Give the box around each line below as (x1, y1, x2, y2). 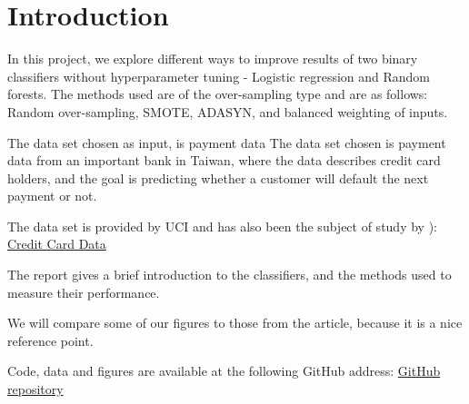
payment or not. (7, 186, 97, 205)
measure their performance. (7, 282, 160, 301)
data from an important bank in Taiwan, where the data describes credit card (7, 151, 441, 170)
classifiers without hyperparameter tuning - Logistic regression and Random (7, 66, 431, 85)
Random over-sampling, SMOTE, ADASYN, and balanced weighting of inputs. (7, 102, 448, 121)
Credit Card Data (7, 234, 106, 253)
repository (7, 379, 64, 399)
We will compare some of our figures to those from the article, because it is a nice (7, 313, 463, 332)
